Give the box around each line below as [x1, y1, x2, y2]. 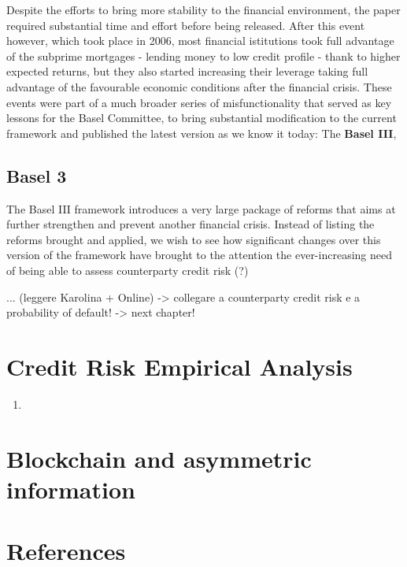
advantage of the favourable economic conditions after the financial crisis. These [6, 78, 392, 94]
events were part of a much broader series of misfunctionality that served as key [6, 94, 392, 110]
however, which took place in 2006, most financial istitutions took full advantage [6, 32, 394, 49]
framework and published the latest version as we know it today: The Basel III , [6, 124, 397, 141]
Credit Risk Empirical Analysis [6, 350, 353, 382]
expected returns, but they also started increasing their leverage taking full [6, 63, 368, 80]
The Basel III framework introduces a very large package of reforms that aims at [6, 200, 396, 217]
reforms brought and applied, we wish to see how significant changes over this [6, 231, 381, 247]
